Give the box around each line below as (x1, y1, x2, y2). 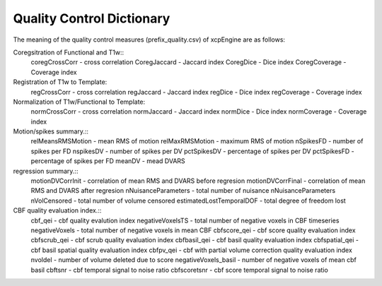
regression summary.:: (13, 167, 79, 175)
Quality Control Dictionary (13, 11, 170, 26)
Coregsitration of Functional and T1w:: (13, 48, 125, 56)
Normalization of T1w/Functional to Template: (13, 97, 146, 106)
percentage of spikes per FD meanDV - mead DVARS (30, 157, 185, 165)
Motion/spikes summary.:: (13, 127, 88, 136)
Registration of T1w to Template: (13, 78, 108, 86)
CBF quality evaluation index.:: (13, 206, 102, 215)
